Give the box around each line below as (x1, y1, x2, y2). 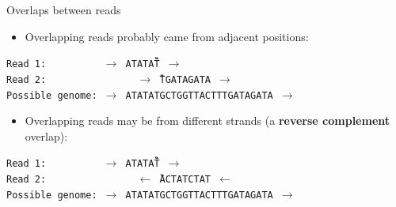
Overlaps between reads (6, 2, 121, 17)
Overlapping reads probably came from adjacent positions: (25, 28, 309, 44)
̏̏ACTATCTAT (154, 174, 211, 185)
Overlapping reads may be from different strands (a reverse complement (25, 112, 390, 129)
